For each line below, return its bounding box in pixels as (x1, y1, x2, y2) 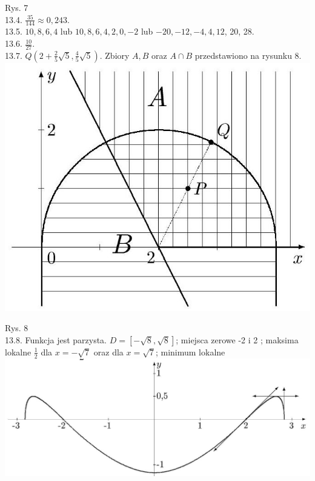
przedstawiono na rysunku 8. (194, 49, 302, 61)
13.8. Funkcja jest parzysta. (5, 333, 107, 346)
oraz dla (93, 345, 124, 358)
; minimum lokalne (155, 345, 225, 358)
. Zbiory (99, 49, 130, 61)
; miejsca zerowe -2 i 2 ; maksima (176, 333, 299, 346)
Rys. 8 (5, 321, 28, 334)
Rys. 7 (5, 1, 28, 13)
